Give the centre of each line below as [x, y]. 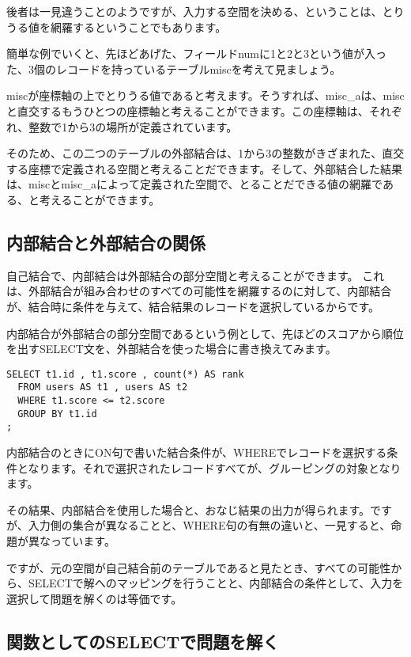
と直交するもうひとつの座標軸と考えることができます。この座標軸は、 [188, 110]
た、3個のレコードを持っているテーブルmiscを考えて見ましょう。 [174, 68]
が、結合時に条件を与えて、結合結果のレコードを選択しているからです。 [193, 306]
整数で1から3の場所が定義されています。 [133, 126]
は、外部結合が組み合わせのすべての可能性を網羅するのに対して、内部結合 [199, 291]
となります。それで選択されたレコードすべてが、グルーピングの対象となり [209, 467]
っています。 [83, 540]
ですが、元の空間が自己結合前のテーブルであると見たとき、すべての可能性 [199, 567]
